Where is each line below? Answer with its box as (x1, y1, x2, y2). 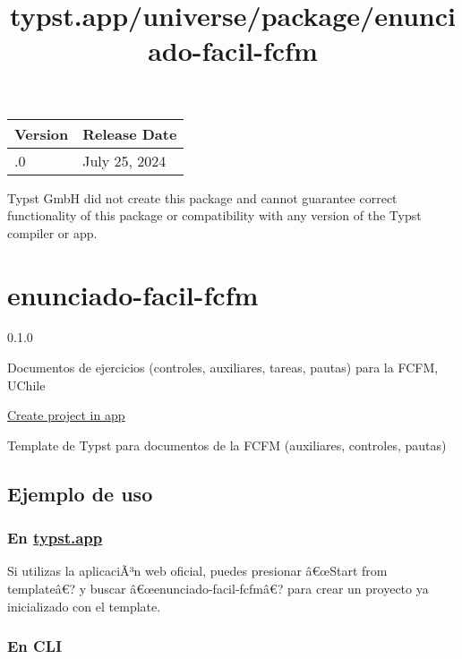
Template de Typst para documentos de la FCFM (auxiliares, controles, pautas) (7, 435, 447, 454)
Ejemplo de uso (7, 479, 153, 507)
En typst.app (7, 526, 103, 549)
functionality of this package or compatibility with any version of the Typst (7, 206, 422, 225)
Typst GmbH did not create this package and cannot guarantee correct (7, 188, 398, 207)
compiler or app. (7, 223, 98, 242)
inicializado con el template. (7, 596, 161, 615)
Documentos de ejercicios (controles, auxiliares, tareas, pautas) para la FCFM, (7, 358, 439, 377)
